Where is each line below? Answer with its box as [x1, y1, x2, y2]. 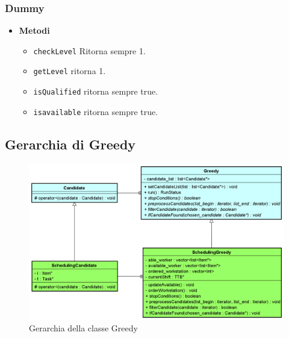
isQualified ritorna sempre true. [33, 85, 158, 98]
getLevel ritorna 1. [33, 64, 106, 77]
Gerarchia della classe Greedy [29, 322, 138, 334]
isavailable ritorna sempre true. [33, 105, 158, 117]
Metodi [19, 24, 50, 37]
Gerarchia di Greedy [5, 134, 136, 153]
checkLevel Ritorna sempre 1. [33, 44, 146, 57]
